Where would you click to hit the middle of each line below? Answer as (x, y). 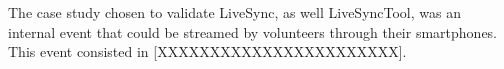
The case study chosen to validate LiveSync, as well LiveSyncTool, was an (234, 12)
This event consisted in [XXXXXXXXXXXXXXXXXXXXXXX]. (207, 51)
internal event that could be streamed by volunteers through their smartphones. (253, 31)
